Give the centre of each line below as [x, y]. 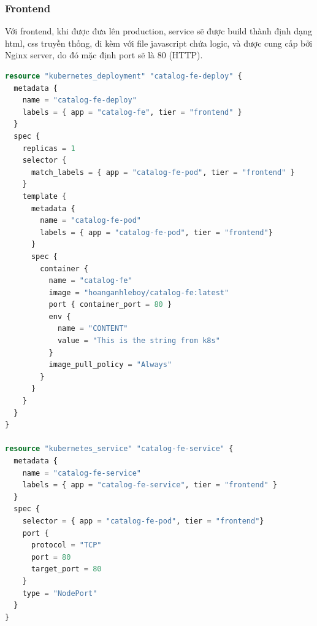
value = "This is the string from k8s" [139, 341]
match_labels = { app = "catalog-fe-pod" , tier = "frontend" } [163, 172]
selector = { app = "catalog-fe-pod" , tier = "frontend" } [143, 521]
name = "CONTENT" [93, 329]
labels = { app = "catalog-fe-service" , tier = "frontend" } [150, 485]
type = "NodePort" [60, 593]
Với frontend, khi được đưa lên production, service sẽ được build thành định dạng [158, 31]
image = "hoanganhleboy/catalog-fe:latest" [139, 292]
